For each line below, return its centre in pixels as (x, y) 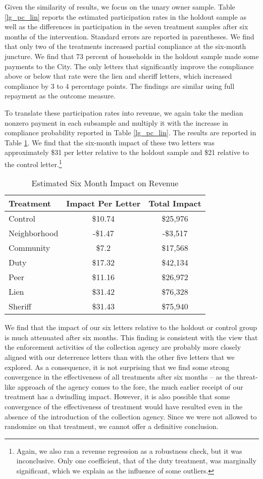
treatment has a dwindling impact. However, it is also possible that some (117, 396)
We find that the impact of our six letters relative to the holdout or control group (131, 327)
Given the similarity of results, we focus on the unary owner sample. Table (120, 7)
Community (30, 248)
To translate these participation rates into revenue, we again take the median (124, 112)
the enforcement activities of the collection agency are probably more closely (123, 347)
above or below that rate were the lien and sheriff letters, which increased (118, 76)
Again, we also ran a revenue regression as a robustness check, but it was (129, 450)
